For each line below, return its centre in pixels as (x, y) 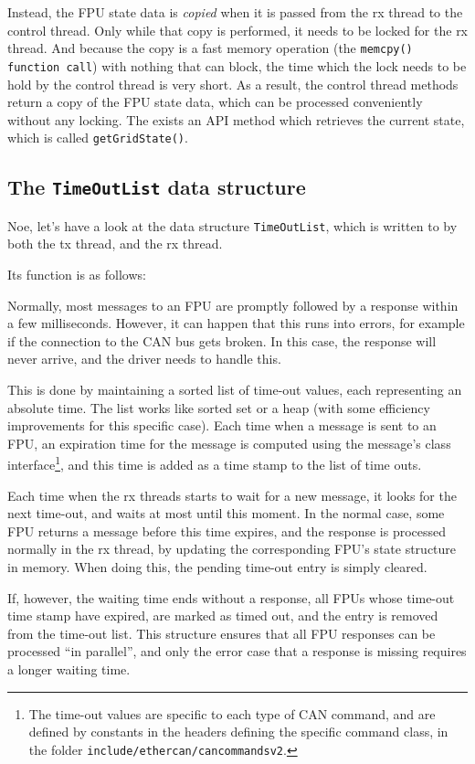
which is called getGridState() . (98, 138)
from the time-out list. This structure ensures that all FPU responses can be (222, 633)
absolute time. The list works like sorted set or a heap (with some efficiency (219, 407)
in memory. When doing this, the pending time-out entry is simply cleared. (217, 566)
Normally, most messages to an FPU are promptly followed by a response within (233, 305)
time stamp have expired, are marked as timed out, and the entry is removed (223, 615)
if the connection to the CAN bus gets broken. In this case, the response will (222, 340)
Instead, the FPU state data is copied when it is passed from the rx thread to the (235, 12)
